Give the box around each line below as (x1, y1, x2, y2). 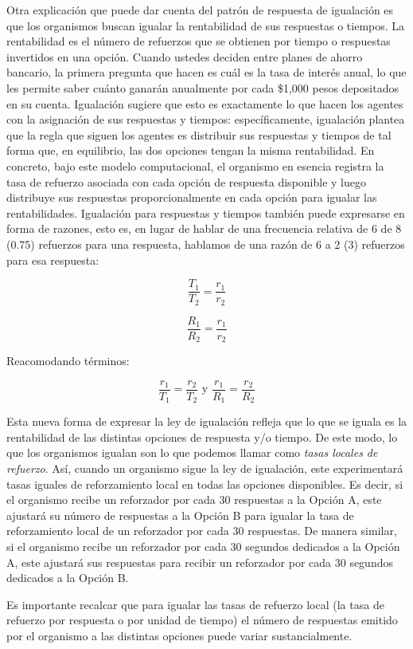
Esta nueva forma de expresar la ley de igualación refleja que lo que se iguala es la (6, 413, 407, 430)
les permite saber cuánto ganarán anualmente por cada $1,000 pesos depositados (6, 79, 399, 96)
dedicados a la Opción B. (6, 569, 129, 586)
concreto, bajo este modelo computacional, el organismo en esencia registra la (6, 157, 384, 174)
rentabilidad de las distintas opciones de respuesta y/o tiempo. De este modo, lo (6, 428, 398, 445)
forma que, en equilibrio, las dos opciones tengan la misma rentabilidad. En (6, 142, 375, 159)
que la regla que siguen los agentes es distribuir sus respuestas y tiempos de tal (6, 126, 392, 143)
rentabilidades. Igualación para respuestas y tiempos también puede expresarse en (6, 204, 405, 221)
